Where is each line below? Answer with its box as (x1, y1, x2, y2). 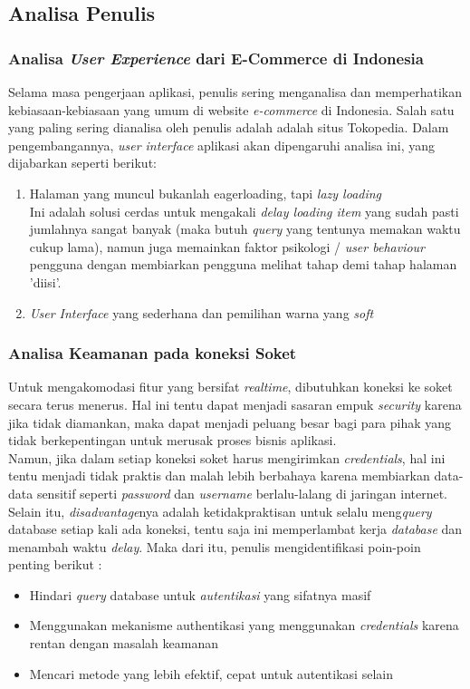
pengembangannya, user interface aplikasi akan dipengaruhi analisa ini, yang (8, 135, 436, 154)
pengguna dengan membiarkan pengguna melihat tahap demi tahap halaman (29, 255, 457, 274)
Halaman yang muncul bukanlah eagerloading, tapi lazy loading (29, 183, 382, 202)
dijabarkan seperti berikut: (8, 153, 157, 172)
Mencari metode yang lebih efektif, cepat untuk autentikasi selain (29, 664, 393, 683)
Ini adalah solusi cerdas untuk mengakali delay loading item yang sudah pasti (29, 201, 459, 220)
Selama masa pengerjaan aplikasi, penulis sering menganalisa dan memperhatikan (8, 82, 463, 101)
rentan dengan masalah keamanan (29, 634, 218, 653)
